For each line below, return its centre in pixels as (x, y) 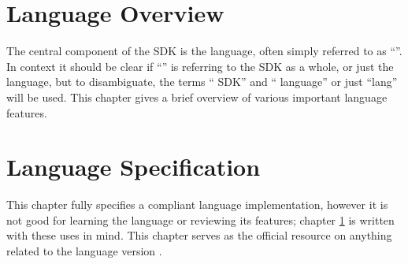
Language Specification (134, 167)
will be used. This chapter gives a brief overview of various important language (197, 97)
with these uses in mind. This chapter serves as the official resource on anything (199, 235)
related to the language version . (84, 251)
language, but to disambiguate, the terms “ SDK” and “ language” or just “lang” (202, 82)
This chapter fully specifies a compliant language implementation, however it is (197, 205)
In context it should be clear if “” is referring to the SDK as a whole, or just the (200, 66)
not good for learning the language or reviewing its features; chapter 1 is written (200, 219)
